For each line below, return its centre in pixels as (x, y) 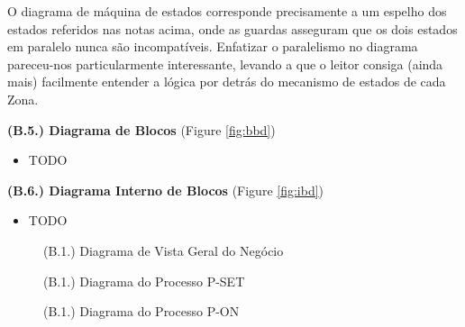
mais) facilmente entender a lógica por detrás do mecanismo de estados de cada (227, 82)
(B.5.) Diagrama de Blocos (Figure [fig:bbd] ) (141, 129)
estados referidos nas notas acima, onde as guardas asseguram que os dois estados (232, 28)
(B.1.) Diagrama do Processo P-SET (144, 281)
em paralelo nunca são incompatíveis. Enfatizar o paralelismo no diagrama (213, 46)
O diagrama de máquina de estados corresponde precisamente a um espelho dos (227, 11)
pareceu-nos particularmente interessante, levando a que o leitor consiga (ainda (225, 64)
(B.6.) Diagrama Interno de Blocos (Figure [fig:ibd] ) (166, 190)
